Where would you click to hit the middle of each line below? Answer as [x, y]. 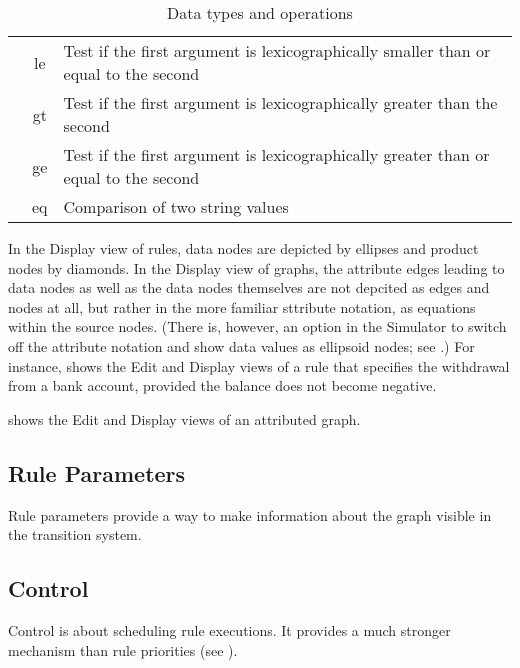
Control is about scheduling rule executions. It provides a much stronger [229, 629]
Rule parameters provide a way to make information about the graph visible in [250, 514]
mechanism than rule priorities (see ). [123, 649]
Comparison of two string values [176, 206]
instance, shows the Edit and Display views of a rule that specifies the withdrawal [259, 365]
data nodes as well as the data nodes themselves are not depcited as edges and [249, 287]
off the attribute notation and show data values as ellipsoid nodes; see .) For [241, 345]
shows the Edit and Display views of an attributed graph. [184, 418]
